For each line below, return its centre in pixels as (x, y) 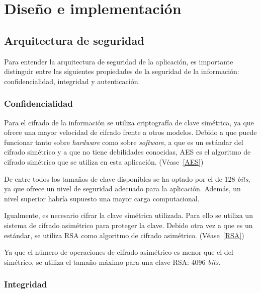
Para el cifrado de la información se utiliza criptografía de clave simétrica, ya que (129, 122)
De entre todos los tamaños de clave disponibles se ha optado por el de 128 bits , (127, 178)
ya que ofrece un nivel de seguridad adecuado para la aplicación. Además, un (122, 189)
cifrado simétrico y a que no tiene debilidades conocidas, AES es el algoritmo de (127, 152)
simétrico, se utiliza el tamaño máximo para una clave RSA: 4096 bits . (112, 262)
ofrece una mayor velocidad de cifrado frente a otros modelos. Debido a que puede (130, 132)
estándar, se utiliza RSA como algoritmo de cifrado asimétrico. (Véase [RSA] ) (124, 235)
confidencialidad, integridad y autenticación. (72, 81)
